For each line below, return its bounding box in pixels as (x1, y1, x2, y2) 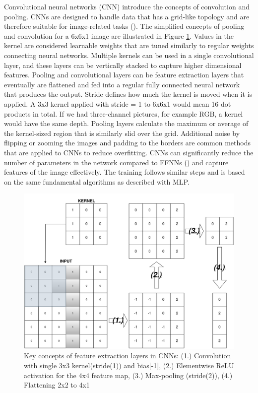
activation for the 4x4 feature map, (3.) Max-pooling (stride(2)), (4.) (24, 370, 233, 380)
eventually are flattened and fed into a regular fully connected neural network (4, 79, 240, 89)
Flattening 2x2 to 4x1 (24, 380, 90, 390)
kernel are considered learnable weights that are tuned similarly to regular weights (4, 40, 254, 51)
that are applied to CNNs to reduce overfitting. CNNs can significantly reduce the (4, 147, 254, 157)
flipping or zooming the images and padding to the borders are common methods (4, 137, 251, 148)
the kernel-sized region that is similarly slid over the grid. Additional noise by (4, 128, 240, 138)
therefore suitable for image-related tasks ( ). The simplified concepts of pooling (4, 21, 245, 31)
